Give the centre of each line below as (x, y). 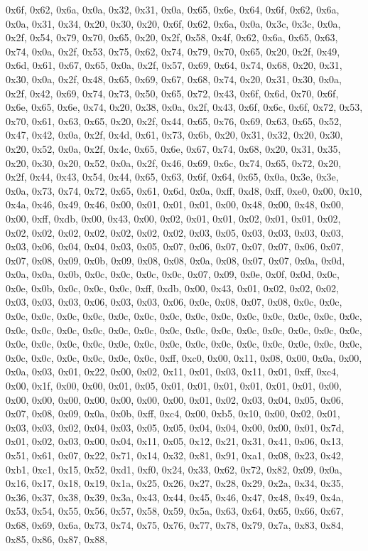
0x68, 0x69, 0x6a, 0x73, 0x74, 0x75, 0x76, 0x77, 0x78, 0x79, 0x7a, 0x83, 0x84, (175, 524)
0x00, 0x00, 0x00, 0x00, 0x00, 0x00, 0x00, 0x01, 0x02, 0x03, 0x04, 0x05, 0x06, (175, 399)
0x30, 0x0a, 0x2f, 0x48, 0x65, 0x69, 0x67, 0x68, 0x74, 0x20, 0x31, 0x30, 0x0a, (174, 79)
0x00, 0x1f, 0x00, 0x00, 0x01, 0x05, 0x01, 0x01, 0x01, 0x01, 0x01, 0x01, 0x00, (174, 386)
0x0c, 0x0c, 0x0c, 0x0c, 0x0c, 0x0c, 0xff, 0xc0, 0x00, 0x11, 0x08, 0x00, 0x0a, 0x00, (184, 357)
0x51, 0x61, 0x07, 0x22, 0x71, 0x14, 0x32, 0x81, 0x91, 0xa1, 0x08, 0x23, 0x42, (175, 455)
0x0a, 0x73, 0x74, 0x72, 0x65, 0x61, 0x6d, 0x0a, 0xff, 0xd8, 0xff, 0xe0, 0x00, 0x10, (184, 190)
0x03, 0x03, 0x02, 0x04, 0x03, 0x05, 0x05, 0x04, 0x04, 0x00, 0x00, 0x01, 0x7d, (175, 427)
